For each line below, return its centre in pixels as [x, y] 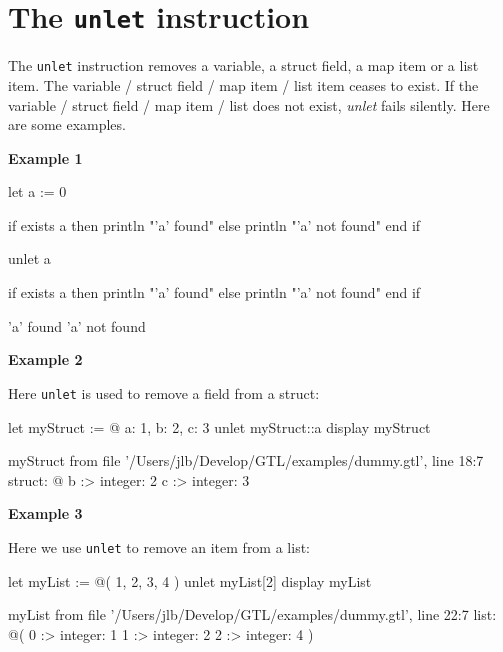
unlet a [29, 258]
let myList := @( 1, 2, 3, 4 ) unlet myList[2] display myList [190, 580]
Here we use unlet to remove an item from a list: [159, 546]
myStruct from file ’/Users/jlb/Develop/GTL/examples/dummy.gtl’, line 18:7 [246, 460]
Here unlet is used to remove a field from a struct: [164, 392]
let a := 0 [37, 191]
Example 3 [45, 513]
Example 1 [45, 157]
